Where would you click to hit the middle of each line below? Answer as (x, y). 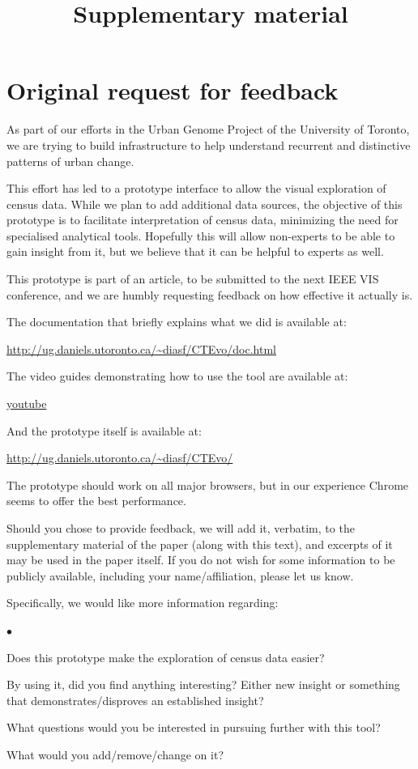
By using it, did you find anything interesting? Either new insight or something (203, 684)
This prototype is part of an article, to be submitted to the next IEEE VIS (193, 279)
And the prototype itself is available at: (104, 430)
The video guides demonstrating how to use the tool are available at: (177, 376)
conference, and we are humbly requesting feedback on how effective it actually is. (210, 294)
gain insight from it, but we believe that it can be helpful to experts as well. (195, 251)
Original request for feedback (173, 90)
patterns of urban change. (70, 161)
